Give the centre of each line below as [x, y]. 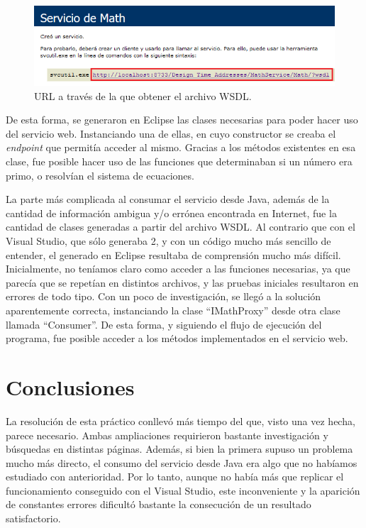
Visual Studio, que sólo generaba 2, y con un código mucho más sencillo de [168, 241]
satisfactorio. [33, 518]
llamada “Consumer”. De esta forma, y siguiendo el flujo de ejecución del [164, 324]
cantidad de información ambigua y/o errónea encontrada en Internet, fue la [171, 213]
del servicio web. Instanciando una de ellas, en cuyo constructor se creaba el [171, 133]
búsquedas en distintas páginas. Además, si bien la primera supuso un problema [179, 449]
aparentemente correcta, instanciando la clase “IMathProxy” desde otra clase [173, 310]
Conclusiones [70, 386]
